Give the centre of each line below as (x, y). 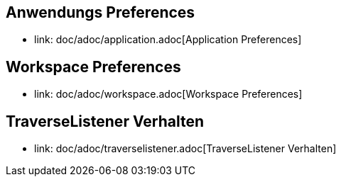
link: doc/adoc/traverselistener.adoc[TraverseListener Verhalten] (185, 149)
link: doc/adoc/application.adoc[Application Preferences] (168, 40)
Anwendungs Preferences (101, 12)
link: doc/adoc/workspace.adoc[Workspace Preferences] (168, 94)
